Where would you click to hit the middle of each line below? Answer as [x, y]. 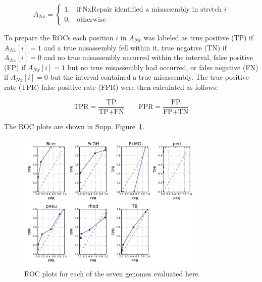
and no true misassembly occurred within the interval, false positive [148, 57]
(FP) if [15, 67]
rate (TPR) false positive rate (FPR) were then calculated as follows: [111, 87]
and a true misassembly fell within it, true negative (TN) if [135, 47]
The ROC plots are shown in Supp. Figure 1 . [74, 126]
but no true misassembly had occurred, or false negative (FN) [163, 67]
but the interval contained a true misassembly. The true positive [150, 77]
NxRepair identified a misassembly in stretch [152, 10]
